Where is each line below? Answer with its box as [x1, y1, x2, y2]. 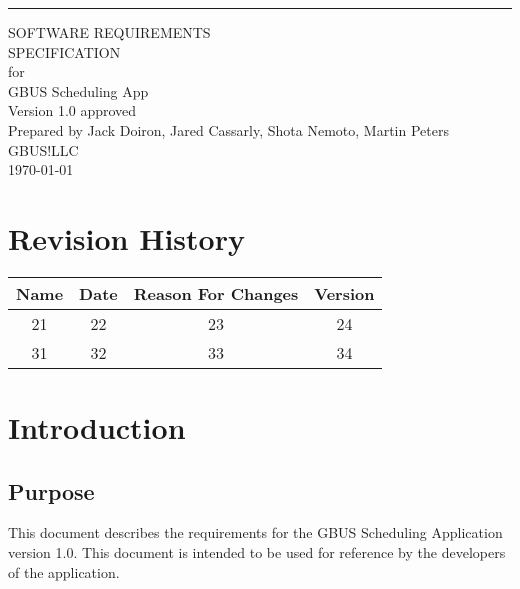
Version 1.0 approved [8, 100, 137, 121]
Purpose [8, 475, 95, 506]
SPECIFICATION [8, 41, 121, 62]
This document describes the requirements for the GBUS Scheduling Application [8, 522, 503, 543]
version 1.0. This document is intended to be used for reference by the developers [8, 542, 506, 563]
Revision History [8, 217, 245, 258]
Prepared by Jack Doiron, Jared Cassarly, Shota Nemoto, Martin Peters [8, 119, 449, 140]
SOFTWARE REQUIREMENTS [8, 22, 211, 42]
